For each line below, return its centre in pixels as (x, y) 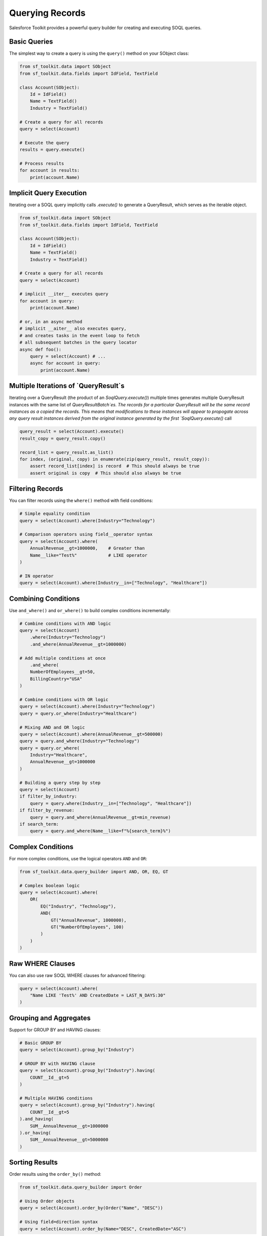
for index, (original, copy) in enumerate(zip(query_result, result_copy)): (115, 459)
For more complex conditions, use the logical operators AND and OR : (78, 858)
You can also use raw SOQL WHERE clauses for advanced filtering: (77, 975)
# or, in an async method (51, 322)
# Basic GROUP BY (41, 1043)
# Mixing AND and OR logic (52, 727)
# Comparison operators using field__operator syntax (86, 534)
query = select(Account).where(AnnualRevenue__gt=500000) (91, 734)
